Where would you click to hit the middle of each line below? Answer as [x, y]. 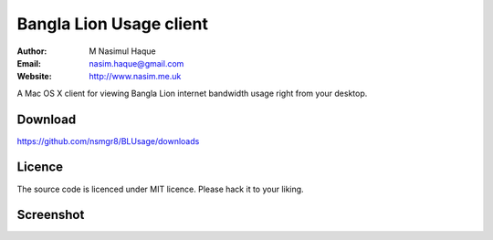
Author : [32, 51]
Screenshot [51, 215]
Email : [29, 63]
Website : [34, 77]
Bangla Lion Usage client [113, 24]
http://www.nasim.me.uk [135, 77]
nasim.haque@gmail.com [136, 63]
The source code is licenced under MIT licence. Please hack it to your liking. [161, 189]
